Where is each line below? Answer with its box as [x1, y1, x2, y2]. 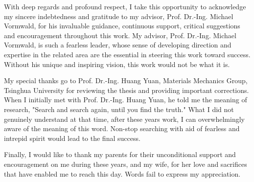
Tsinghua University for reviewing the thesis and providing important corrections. [4, 85, 249, 95]
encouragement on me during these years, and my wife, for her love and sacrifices [4, 159, 247, 169]
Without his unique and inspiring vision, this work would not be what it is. [4, 59, 230, 69]
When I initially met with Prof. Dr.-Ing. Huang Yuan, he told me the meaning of [4, 94, 247, 105]
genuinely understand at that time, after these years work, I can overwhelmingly [4, 114, 245, 124]
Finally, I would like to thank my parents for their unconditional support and [4, 149, 236, 159]
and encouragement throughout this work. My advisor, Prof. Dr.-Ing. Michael [4, 30, 236, 40]
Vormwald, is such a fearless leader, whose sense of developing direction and [4, 40, 231, 50]
